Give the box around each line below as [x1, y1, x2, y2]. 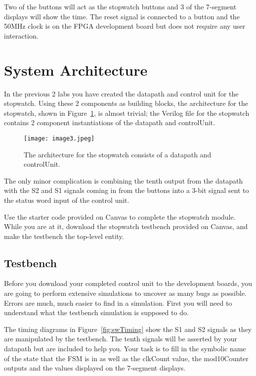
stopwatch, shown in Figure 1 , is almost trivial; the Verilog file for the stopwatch [4, 107, 250, 118]
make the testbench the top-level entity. [4, 231, 124, 241]
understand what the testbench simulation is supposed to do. [4, 307, 189, 318]
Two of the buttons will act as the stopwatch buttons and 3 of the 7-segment [4, 1, 237, 11]
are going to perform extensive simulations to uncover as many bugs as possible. [4, 288, 247, 298]
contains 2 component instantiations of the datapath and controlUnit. [4, 117, 215, 128]
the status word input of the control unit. [4, 194, 129, 205]
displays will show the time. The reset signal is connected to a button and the [4, 11, 240, 21]
